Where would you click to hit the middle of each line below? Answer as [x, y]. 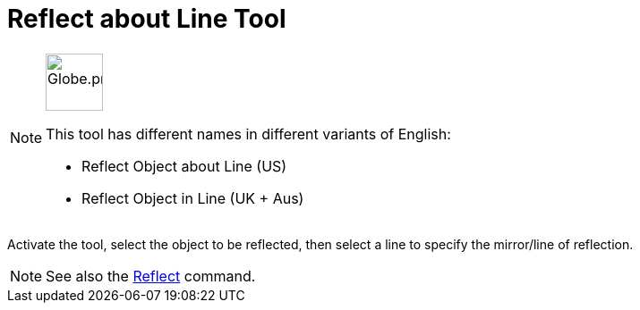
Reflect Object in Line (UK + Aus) [193, 198]
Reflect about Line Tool [147, 19]
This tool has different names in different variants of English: [248, 134]
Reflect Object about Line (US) [184, 166]
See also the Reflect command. [151, 276]
